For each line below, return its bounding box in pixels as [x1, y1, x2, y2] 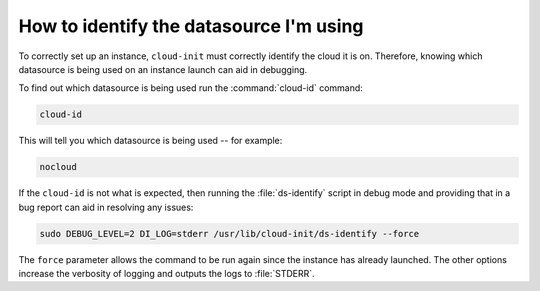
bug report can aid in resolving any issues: [18, 201, 194, 213]
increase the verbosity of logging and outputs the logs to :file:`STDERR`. [18, 268, 315, 280]
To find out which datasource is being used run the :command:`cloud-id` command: [18, 82, 364, 94]
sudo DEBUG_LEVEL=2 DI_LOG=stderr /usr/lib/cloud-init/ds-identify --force [39, 228, 420, 239]
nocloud [39, 161, 77, 173]
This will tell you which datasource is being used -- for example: [18, 135, 283, 147]
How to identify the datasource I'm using [18, 15, 364, 37]
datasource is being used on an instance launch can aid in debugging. [18, 63, 308, 75]
